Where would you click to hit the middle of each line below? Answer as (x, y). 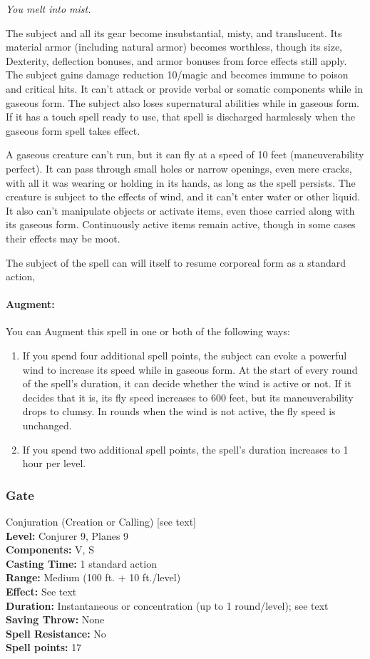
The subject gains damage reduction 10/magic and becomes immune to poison (177, 75)
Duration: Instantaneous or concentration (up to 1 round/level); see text (167, 605)
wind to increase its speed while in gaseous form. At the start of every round (190, 369)
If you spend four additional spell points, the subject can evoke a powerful (185, 356)
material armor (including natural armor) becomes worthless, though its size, (174, 47)
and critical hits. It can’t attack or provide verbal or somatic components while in (184, 88)
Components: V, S (50, 550)
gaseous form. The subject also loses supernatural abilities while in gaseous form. (183, 102)
